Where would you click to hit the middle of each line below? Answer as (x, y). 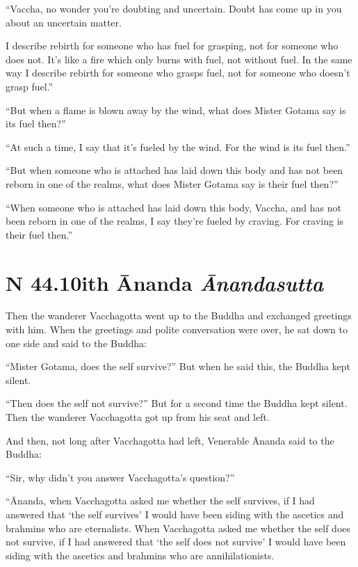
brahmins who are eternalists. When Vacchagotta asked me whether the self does (178, 528)
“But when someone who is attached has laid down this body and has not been (174, 170)
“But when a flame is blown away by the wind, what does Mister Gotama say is (176, 110)
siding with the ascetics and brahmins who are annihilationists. (140, 555)
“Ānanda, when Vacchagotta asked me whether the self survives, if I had (160, 501)
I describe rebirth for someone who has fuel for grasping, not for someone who (172, 46)
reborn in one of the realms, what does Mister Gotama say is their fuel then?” (172, 183)
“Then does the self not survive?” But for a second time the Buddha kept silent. (177, 403)
